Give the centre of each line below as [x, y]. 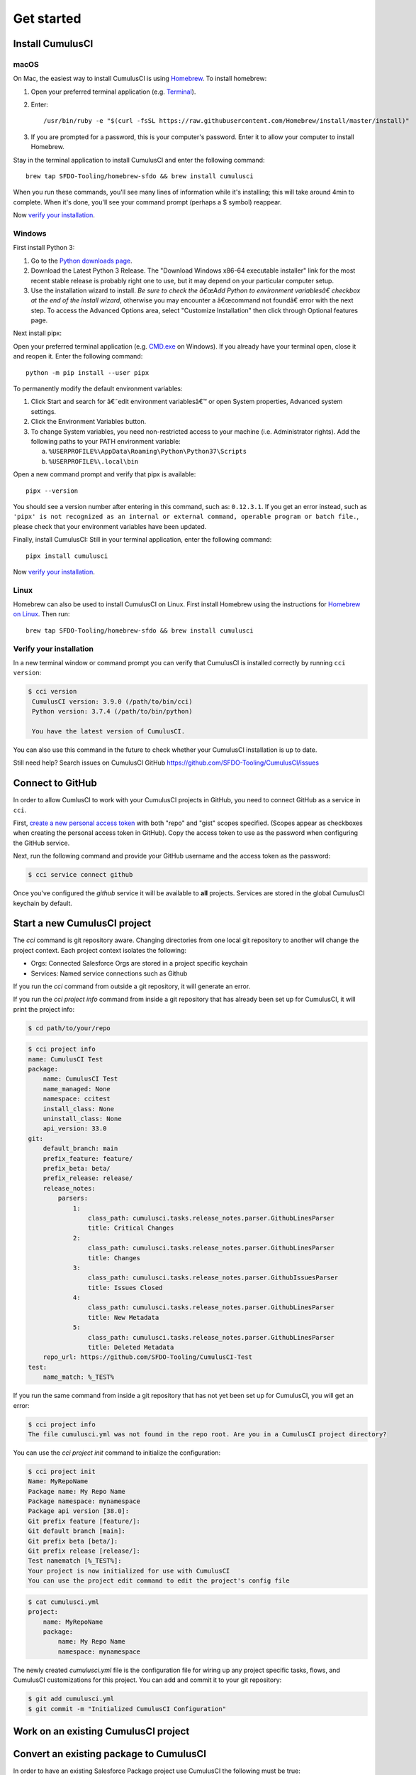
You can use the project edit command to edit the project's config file [159, 1581]
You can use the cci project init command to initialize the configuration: [117, 1453]
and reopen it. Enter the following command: [78, 356]
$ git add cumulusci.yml [71, 1699]
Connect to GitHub [55, 783]
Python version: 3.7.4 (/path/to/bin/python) [112, 711]
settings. [44, 411]
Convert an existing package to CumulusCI [110, 1754]
